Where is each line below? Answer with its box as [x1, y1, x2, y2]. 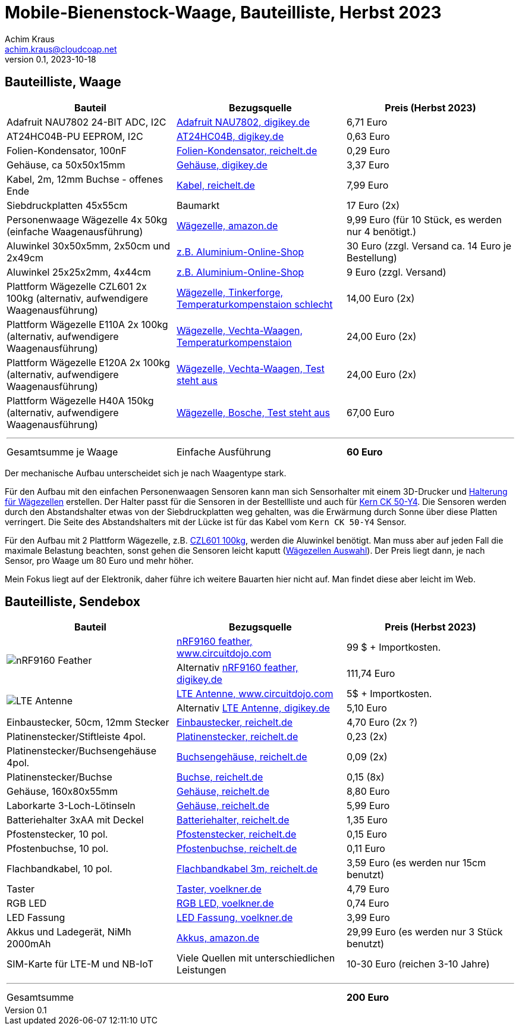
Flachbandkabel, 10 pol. [7, 863, 112, 875]
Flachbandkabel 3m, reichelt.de [176, 863, 318, 875]
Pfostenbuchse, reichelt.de [176, 842, 297, 855]
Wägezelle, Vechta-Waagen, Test [176, 362, 325, 374]
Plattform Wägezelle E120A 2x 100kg [7, 356, 170, 369]
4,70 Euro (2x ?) [346, 716, 418, 729]
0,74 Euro [346, 897, 389, 910]
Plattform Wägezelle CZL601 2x [7, 280, 147, 292]
